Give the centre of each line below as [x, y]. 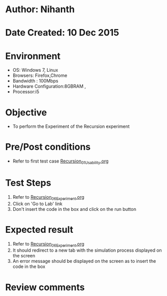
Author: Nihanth [40, 9]
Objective [26, 112]
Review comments [45, 287]
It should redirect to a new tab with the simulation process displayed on [87, 250]
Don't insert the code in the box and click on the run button [74, 209]
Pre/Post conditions [48, 147]
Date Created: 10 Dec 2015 [62, 33]
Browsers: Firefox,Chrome [40, 75]
